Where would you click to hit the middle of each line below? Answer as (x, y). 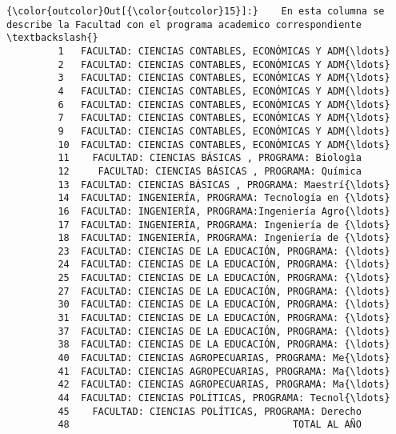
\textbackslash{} (52, 38)
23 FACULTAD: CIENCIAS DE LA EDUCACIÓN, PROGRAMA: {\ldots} (224, 251)
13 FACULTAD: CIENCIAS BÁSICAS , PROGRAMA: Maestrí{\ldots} (224, 185)
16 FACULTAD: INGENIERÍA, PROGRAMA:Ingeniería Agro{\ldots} (224, 211)
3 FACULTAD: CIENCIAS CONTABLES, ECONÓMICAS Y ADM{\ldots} (224, 78)
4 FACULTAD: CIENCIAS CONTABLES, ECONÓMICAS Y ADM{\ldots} (224, 91)
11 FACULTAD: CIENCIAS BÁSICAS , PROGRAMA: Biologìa (210, 158)
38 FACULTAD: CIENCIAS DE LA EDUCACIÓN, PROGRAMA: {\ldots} (224, 345)
